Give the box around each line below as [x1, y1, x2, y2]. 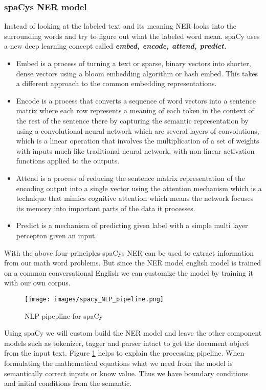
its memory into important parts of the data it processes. [16, 202, 195, 213]
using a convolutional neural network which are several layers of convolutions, [16, 125, 259, 136]
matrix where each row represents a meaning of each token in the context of [16, 105, 254, 116]
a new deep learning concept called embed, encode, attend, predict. [4, 40, 227, 51]
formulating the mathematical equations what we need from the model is [4, 357, 233, 368]
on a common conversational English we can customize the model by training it [4, 267, 253, 278]
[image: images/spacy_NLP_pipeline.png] [25, 295, 164, 303]
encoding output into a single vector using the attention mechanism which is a [16, 182, 262, 193]
